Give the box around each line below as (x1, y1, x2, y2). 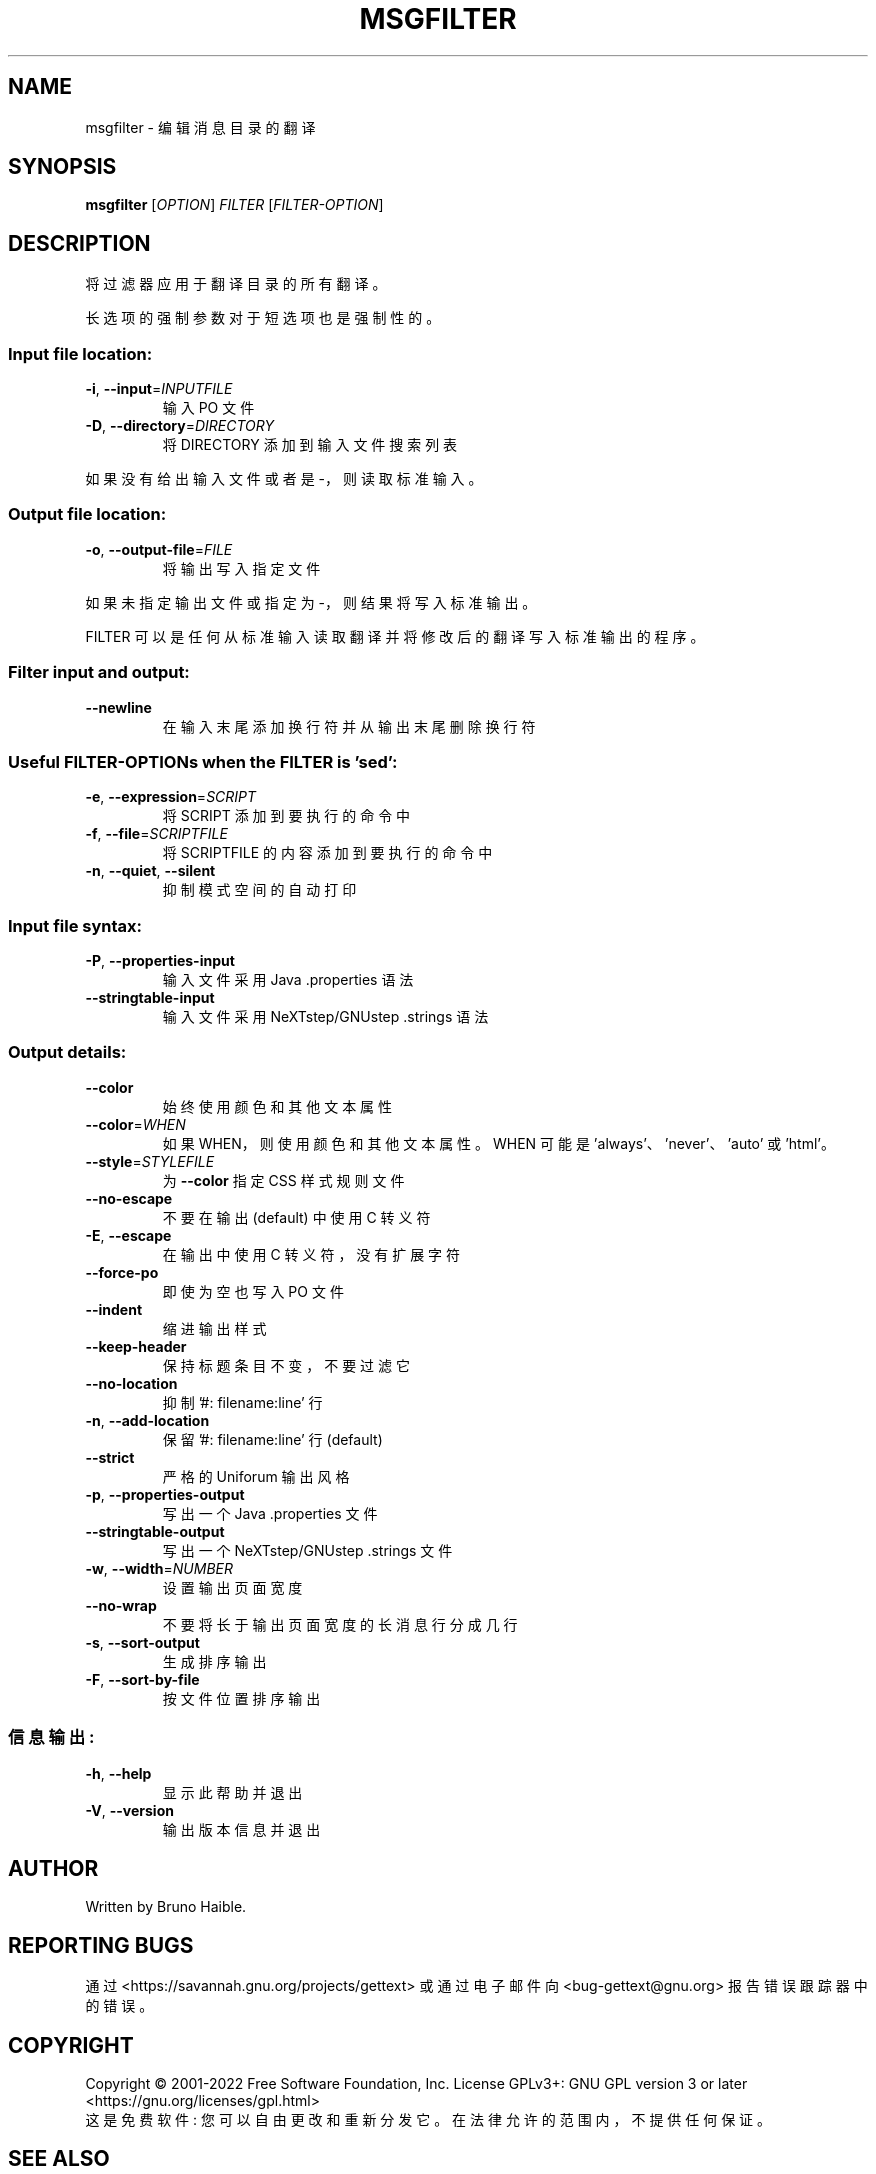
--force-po (85, 1263, 159, 1281)
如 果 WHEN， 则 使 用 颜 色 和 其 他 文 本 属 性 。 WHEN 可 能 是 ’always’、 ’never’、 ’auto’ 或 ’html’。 (162, 1134, 836, 1152)
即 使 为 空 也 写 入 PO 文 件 (162, 1282, 344, 1300)
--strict (85, 1448, 135, 1466)
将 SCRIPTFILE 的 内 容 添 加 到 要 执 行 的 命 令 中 (162, 844, 493, 862)
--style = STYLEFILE (85, 1152, 215, 1170)
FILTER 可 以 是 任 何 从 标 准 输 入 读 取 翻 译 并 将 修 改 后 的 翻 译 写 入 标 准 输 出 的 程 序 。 (85, 627, 705, 645)
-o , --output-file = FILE (85, 540, 233, 558)
